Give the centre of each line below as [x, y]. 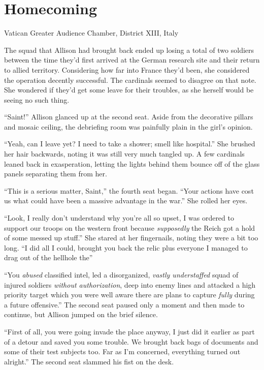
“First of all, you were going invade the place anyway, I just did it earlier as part [129, 331]
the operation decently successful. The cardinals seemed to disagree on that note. [130, 80]
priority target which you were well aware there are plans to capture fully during [129, 295]
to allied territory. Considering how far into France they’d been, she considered [127, 69]
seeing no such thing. [37, 99]
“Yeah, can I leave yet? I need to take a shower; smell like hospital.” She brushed [130, 144]
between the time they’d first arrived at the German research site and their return [132, 60]
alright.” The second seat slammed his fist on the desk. [89, 361]
